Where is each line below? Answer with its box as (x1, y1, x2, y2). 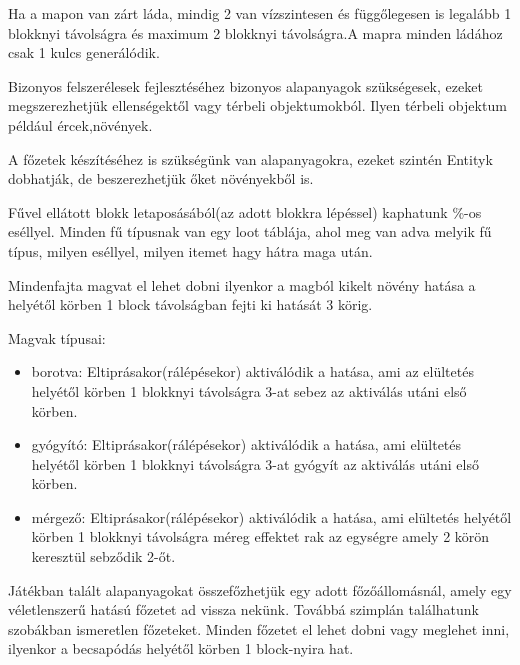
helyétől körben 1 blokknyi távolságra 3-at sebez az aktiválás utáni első (31, 380, 467, 401)
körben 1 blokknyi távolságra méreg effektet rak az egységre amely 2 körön (31, 526, 490, 547)
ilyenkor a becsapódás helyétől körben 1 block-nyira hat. (8, 638, 354, 659)
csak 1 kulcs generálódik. (8, 42, 160, 63)
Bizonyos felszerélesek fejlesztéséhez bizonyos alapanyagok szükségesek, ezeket (8, 75, 483, 96)
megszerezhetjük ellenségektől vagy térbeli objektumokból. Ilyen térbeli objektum (8, 95, 507, 116)
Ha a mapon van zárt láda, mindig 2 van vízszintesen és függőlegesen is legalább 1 (8, 3, 512, 23)
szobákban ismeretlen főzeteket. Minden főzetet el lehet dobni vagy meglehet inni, (8, 618, 510, 639)
